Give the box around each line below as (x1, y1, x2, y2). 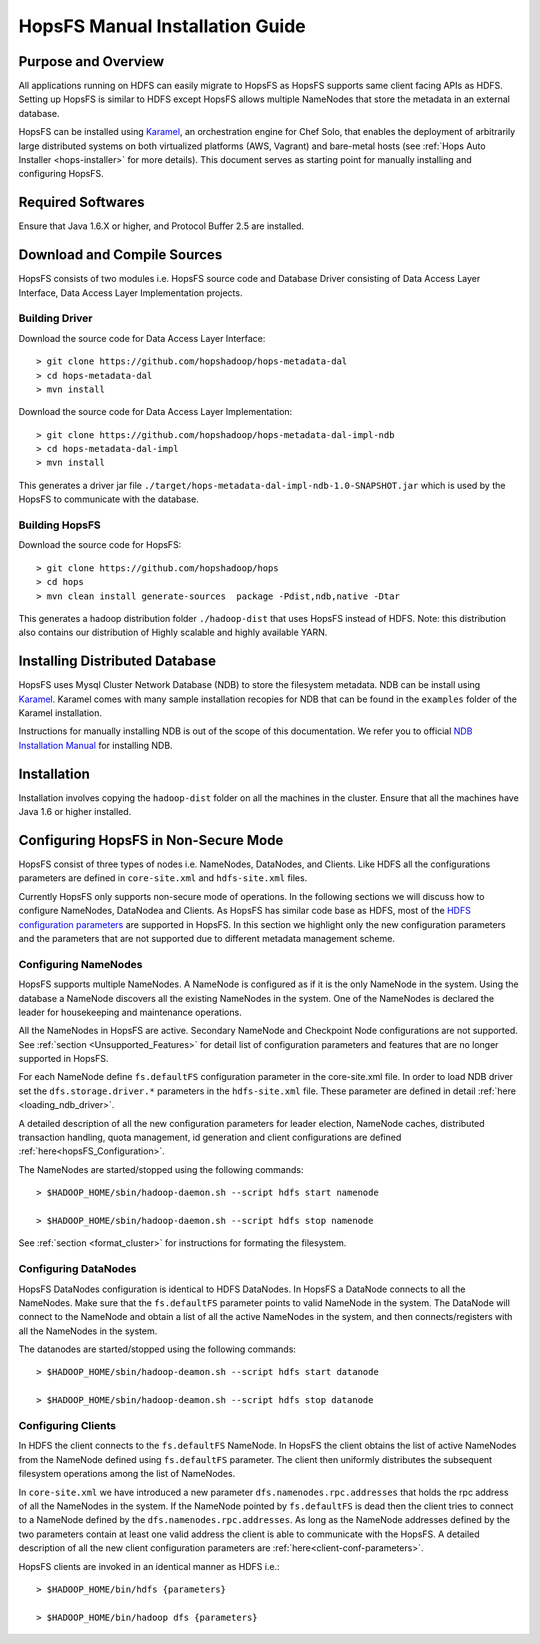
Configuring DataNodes (18, 1262, 137, 1276)
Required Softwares (18, 194, 145, 211)
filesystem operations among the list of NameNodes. (18, 1468, 236, 1480)
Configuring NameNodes (18, 957, 143, 971)
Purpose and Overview (18, 53, 165, 70)
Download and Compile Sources (18, 246, 223, 264)
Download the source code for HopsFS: (18, 539, 182, 551)
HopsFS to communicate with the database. (18, 493, 199, 505)
